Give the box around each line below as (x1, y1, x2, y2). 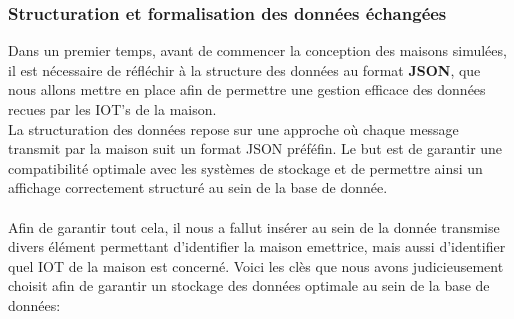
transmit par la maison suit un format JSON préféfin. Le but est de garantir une (8, 138, 503, 159)
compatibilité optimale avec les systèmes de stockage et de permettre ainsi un (8, 157, 483, 178)
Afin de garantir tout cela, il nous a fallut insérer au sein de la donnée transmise (8, 216, 500, 237)
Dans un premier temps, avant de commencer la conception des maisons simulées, (8, 40, 507, 61)
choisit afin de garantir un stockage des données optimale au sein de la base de (8, 275, 490, 296)
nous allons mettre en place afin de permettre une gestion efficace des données (8, 79, 486, 100)
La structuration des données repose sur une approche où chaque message (8, 118, 459, 139)
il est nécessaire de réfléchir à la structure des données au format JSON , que (8, 59, 481, 80)
